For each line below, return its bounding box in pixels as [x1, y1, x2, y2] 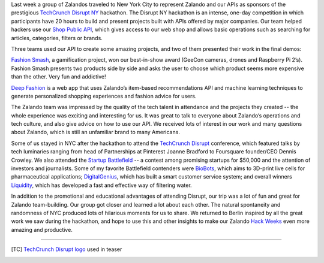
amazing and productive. [11, 226, 73, 233]
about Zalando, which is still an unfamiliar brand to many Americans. [11, 129, 180, 136]
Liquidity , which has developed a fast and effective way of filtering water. [11, 182, 192, 189]
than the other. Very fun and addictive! [11, 73, 106, 80]
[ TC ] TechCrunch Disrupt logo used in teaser [11, 246, 122, 253]
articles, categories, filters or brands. [11, 34, 103, 41]
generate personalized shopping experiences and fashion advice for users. [11, 92, 197, 99]
